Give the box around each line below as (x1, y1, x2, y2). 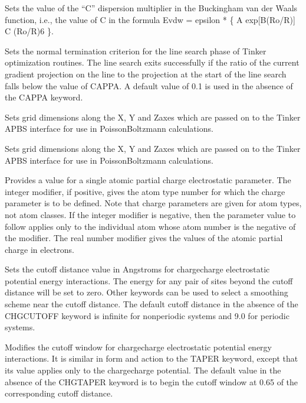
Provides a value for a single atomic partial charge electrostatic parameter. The (5, 174, 291, 186)
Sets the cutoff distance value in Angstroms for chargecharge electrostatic (5, 263, 270, 275)
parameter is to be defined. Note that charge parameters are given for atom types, (5, 197, 302, 209)
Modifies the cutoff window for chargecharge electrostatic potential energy (5, 340, 272, 353)
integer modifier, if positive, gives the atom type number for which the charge (5, 185, 285, 197)
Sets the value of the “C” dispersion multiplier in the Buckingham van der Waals (5, 2, 298, 14)
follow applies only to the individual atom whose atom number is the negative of (5, 220, 296, 232)
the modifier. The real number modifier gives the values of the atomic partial (5, 232, 283, 244)
